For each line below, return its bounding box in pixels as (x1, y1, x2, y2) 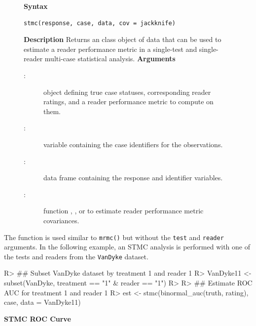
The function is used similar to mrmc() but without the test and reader (4, 232, 224, 242)
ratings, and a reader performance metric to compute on (43, 96, 214, 107)
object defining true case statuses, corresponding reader (43, 86, 211, 97)
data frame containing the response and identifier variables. (43, 172, 223, 183)
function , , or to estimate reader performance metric (43, 205, 204, 216)
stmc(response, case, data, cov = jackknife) (24, 19, 176, 27)
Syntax (24, 1, 48, 11)
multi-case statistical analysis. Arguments (44, 53, 176, 64)
